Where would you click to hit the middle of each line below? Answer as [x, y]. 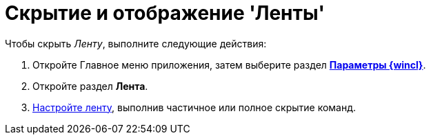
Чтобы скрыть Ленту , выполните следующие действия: [136, 43]
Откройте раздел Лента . [90, 86]
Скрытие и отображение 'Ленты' [165, 13]
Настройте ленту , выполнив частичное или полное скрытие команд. [194, 107]
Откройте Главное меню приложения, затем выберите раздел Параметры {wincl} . [229, 65]
